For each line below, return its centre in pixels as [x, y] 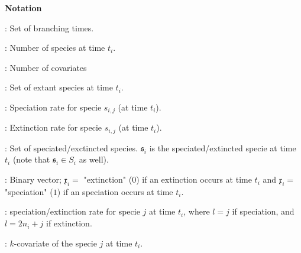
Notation [23, 8]
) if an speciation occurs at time [115, 191]
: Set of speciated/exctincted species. [71, 147]
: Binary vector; [33, 179]
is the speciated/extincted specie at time [223, 147]
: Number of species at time [55, 48]
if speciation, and [263, 211]
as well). [94, 159]
